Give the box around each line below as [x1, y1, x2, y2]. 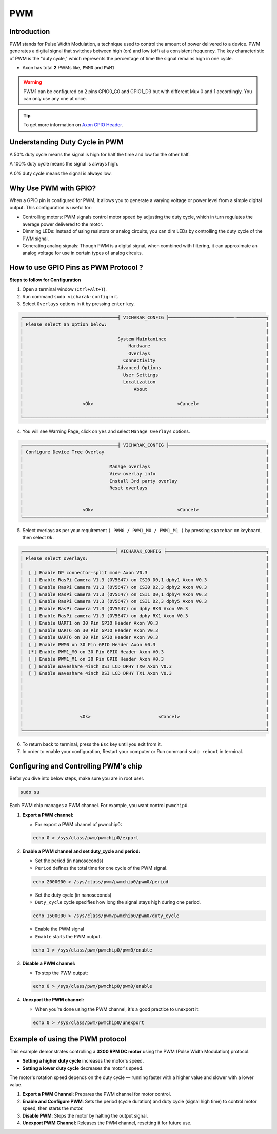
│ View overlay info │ [20, 471, 269, 477]
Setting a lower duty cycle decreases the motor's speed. [22, 1065, 144, 1071]
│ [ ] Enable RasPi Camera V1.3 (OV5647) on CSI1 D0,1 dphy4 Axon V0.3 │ [20, 591, 269, 597]
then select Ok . [22, 535, 54, 541]
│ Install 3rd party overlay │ [20, 478, 269, 484]
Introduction [9, 27, 50, 36]
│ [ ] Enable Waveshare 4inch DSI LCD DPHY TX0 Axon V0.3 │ [20, 663, 269, 669]
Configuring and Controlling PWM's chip [9, 762, 142, 771]
